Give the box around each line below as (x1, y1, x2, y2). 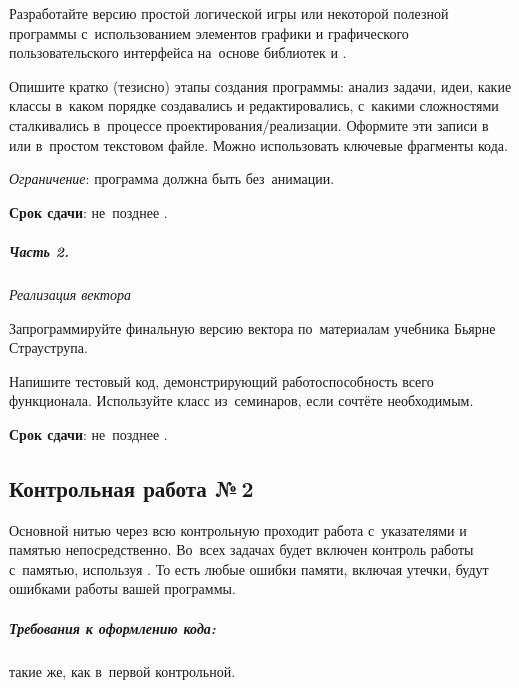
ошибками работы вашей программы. (9, 578, 236, 599)
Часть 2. (9, 240, 70, 261)
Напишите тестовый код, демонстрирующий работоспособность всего (9, 370, 434, 391)
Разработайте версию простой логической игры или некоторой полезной (9, 3, 449, 23)
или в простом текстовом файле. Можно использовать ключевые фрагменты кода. (9, 134, 508, 155)
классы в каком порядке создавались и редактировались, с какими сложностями (9, 95, 499, 116)
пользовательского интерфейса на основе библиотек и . (9, 42, 347, 63)
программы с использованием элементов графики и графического (9, 22, 409, 43)
